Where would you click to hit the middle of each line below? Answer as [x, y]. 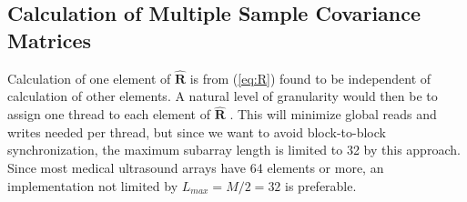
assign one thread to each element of [109, 114]
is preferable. [321, 185]
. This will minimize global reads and [333, 114]
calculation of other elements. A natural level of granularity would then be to [223, 96]
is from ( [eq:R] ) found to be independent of [310, 78]
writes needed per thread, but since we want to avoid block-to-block [197, 131]
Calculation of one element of [89, 78]
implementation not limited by [93, 185]
